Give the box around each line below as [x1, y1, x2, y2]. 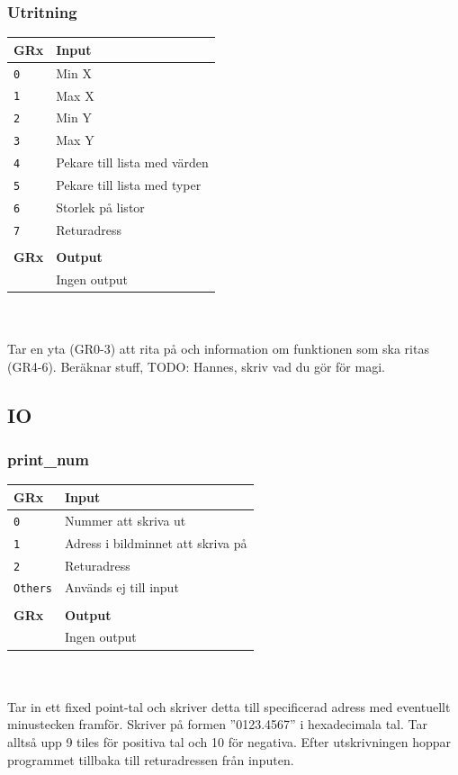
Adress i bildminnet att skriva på [64, 533, 247, 552]
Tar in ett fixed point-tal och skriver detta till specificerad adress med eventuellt [7, 697, 451, 716]
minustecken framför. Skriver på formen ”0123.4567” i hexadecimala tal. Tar [7, 715, 427, 734]
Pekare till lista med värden [56, 153, 209, 172]
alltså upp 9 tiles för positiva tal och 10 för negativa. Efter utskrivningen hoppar [7, 732, 452, 751]
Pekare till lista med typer [56, 176, 202, 194]
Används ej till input [64, 578, 179, 597]
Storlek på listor [56, 198, 145, 217]
